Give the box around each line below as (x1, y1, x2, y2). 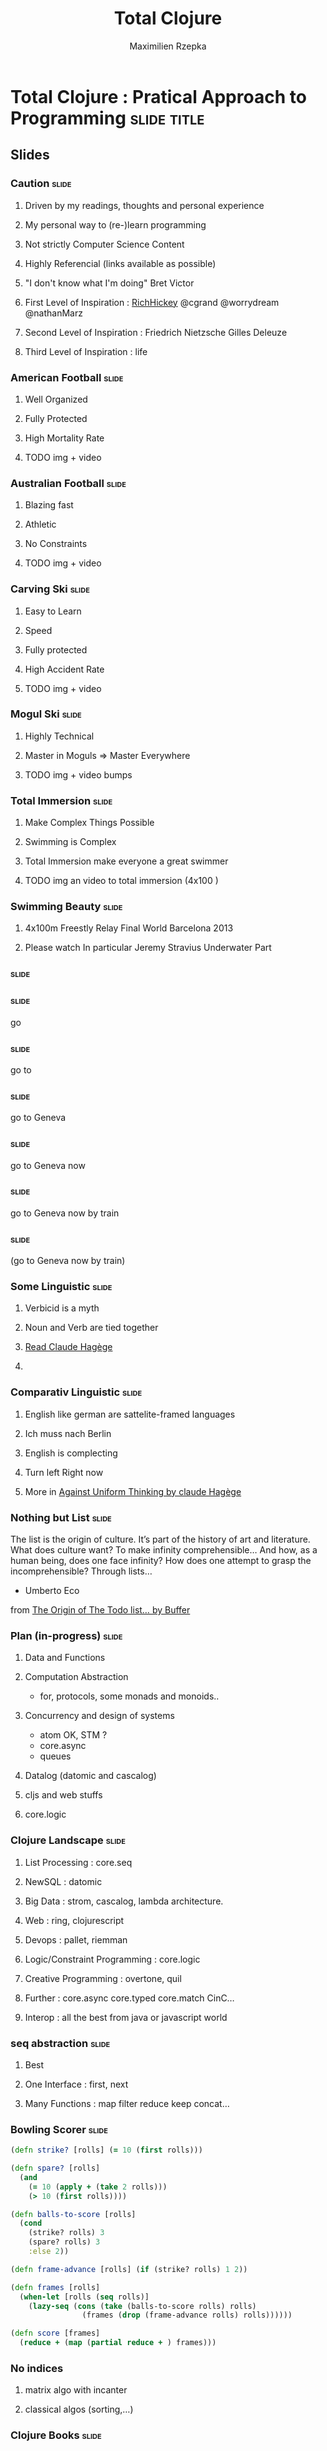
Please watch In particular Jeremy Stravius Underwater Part (24, 942, 272, 954)
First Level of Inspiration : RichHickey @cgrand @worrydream (24, 296, 280, 308)
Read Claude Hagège (24, 1341, 113, 1353)
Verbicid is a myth (24, 1302, 100, 1314)
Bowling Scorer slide (10, 2122, 108, 2136)
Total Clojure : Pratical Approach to (10, 85, 307, 108)
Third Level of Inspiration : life (24, 345, 148, 357)
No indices (10, 2361, 64, 2375)
